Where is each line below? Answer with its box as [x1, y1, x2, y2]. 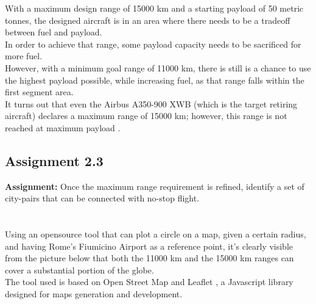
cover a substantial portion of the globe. [5, 263, 154, 276]
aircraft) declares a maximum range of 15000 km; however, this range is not [5, 109, 287, 122]
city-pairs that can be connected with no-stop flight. [5, 192, 200, 204]
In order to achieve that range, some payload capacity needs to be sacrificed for [5, 37, 301, 50]
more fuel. [5, 49, 43, 62]
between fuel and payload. [5, 26, 102, 38]
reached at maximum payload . [5, 121, 121, 134]
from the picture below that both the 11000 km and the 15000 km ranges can [5, 252, 294, 264]
